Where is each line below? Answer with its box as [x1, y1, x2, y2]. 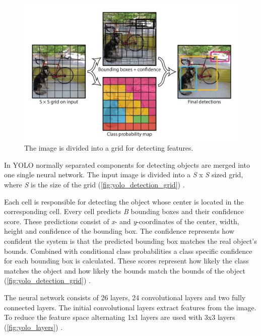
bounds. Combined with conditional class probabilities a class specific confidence [4, 245, 252, 256]
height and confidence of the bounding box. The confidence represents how [4, 226, 234, 236]
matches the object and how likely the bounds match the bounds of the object [4, 265, 245, 276]
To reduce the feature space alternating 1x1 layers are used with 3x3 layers [4, 312, 235, 322]
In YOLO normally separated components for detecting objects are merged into [4, 159, 250, 170]
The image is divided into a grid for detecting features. [24, 143, 193, 153]
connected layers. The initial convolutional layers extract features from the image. [4, 302, 256, 312]
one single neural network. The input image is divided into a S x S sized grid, [4, 169, 243, 180]
